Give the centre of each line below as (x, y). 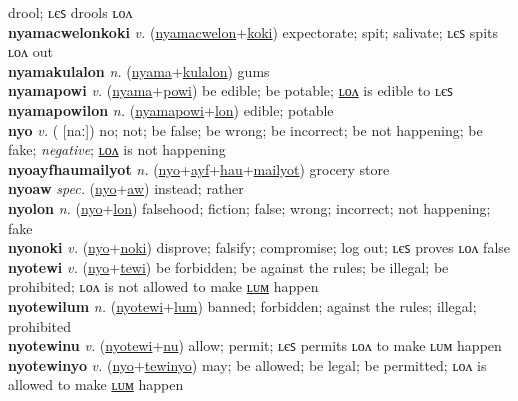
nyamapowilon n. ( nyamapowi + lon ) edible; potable (171, 109)
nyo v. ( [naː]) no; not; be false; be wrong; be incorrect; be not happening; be (245, 129)
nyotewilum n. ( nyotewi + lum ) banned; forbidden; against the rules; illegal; (242, 305)
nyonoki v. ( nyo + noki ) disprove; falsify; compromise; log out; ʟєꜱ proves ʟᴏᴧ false (259, 247)
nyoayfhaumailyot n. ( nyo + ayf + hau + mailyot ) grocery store (199, 168)
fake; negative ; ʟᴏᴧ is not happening (117, 149)
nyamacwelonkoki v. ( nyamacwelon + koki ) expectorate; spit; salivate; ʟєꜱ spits (253, 31)
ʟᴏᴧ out (30, 51)
